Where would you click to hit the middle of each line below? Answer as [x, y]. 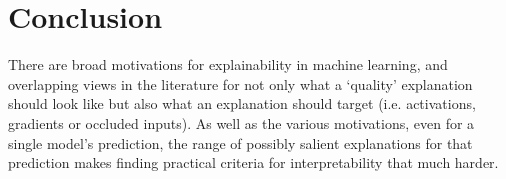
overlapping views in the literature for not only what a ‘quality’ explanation [240, 83]
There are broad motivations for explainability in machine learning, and [228, 64]
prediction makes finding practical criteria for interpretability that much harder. [253, 162]
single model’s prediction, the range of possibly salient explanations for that [240, 142]
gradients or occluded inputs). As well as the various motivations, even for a [241, 122]
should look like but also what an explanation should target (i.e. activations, [242, 103]
